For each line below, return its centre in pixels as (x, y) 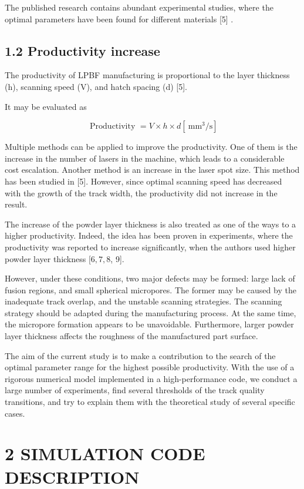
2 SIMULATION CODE (105, 453)
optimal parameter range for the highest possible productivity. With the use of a (150, 367)
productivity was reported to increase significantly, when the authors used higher (150, 247)
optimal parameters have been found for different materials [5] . (119, 19)
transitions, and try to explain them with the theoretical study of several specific (150, 402)
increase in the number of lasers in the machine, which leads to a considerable (145, 158)
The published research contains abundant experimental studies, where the (139, 7)
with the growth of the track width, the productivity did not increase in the (141, 192)
